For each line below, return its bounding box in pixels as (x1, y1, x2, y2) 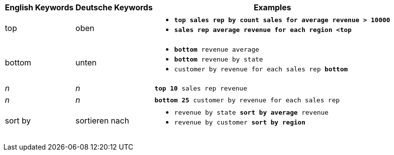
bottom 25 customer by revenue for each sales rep (154, 96, 340, 104)
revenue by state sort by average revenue (174, 109, 328, 116)
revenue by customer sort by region (174, 119, 305, 126)
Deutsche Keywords (75, 2, 153, 12)
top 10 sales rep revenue (154, 84, 247, 92)
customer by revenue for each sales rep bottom (174, 65, 348, 73)
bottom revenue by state (174, 56, 263, 63)
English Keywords (5, 2, 74, 12)
